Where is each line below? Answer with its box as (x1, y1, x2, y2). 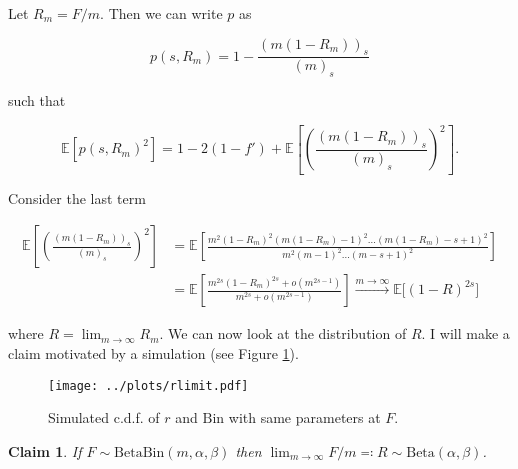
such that (8, 90, 66, 111)
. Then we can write (100, 3, 223, 23)
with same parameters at (228, 407, 381, 428)
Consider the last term (8, 187, 146, 208)
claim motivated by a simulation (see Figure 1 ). (8, 343, 299, 364)
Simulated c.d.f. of (48, 407, 160, 428)
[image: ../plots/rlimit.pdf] (48, 378, 249, 393)
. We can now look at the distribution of (159, 323, 407, 344)
